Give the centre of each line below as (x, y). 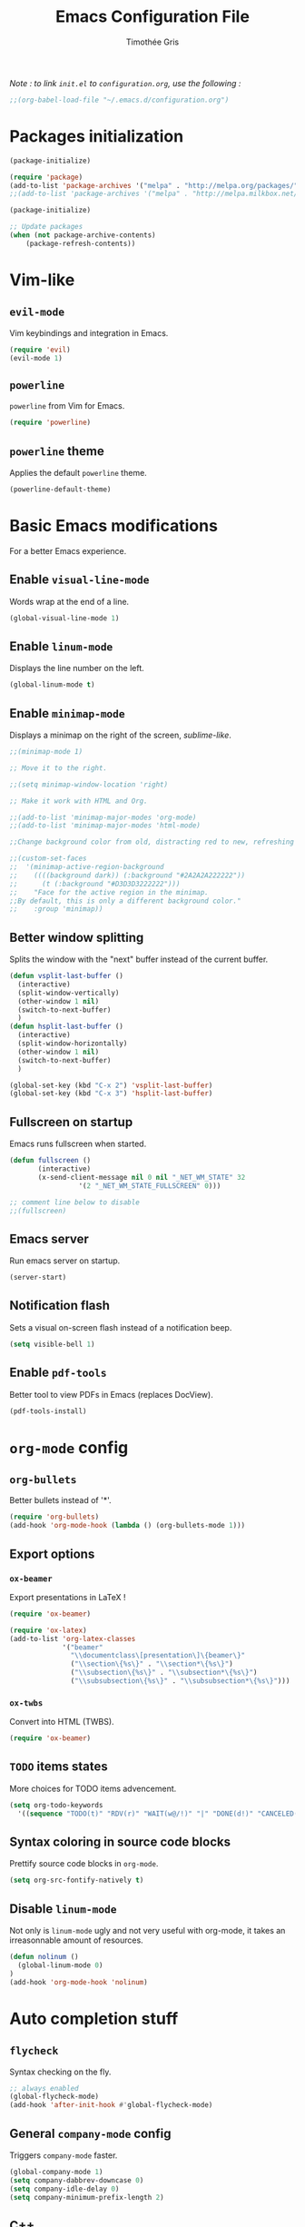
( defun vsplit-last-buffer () (67, 976)
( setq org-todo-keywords (56, 1805)
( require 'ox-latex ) (49, 1630)
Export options (52, 1554)
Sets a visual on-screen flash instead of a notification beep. (121, 1327)
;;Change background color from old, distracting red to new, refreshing (152, 842)
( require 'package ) (46, 177)
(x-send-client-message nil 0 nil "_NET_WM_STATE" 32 (142, 1177)
